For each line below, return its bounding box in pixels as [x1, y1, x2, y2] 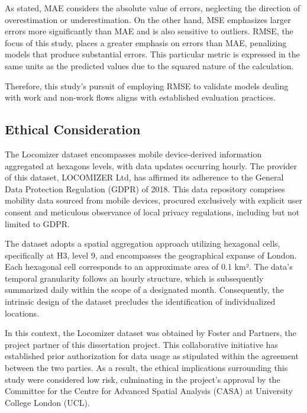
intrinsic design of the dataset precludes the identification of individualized [5, 295, 276, 308]
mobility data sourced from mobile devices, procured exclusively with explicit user [5, 194, 302, 206]
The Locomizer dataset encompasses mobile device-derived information [5, 147, 262, 160]
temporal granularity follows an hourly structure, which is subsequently [5, 272, 264, 284]
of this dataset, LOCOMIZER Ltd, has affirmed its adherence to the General [5, 171, 284, 183]
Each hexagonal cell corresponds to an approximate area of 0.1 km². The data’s [5, 260, 293, 273]
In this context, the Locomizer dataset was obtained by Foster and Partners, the [5, 327, 296, 339]
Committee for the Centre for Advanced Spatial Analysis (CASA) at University [5, 385, 293, 397]
